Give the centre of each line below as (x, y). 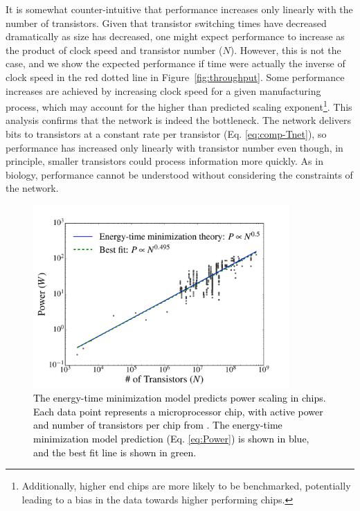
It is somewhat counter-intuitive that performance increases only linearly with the (179, 9)
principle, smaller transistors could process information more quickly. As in (164, 161)
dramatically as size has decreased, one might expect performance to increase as (175, 36)
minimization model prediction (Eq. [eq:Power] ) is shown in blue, (171, 438)
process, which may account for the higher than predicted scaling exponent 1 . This (179, 106)
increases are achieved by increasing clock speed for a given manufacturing (163, 90)
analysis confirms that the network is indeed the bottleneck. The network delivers (179, 120)
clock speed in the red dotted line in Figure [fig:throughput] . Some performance (175, 77)
